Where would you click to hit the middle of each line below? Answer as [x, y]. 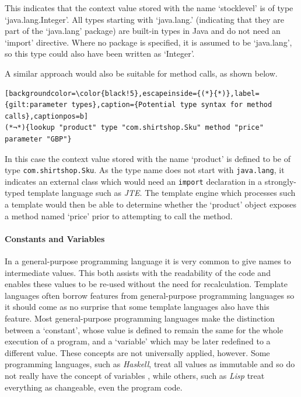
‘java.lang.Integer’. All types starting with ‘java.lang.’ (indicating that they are [145, 19]
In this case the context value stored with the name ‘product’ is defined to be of [148, 158]
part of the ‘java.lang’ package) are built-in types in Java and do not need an [143, 31]
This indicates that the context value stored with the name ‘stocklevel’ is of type [149, 8]
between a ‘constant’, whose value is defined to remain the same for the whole [144, 329]
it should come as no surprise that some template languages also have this [137, 307]
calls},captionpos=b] [47, 116]
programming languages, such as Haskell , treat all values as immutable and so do [150, 364]
